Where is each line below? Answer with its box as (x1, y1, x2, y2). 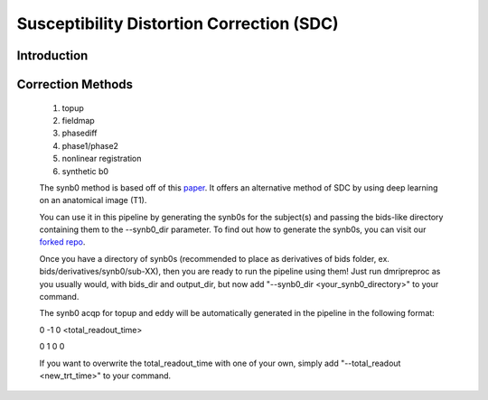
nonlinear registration (61, 153, 142, 164)
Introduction (16, 48, 89, 63)
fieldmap (61, 115, 95, 126)
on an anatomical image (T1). (39, 195, 147, 206)
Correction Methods (16, 77, 134, 92)
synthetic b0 (61, 165, 108, 176)
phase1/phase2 (61, 140, 119, 151)
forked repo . (39, 237, 86, 247)
